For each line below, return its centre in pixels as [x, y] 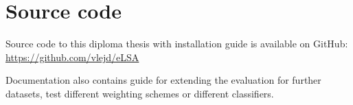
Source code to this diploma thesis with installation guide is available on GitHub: [177, 44]
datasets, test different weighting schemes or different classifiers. [140, 93]
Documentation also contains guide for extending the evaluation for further [163, 80]
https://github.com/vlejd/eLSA [72, 57]
